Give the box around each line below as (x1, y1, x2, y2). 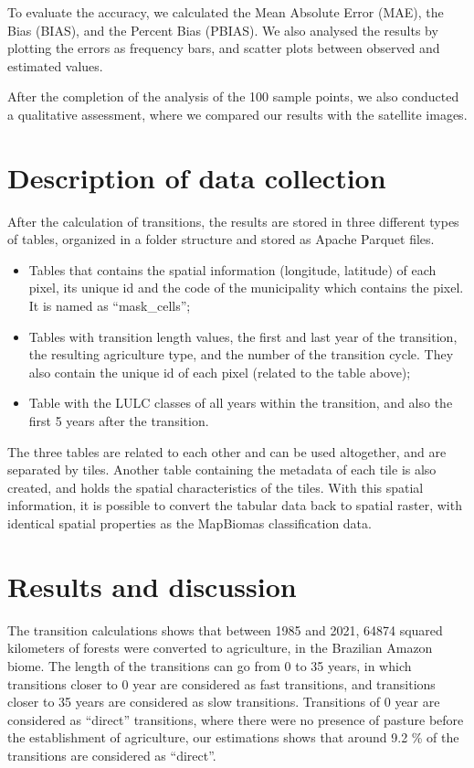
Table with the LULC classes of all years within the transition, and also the (28, 393, 453, 412)
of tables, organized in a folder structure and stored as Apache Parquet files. (7, 229, 435, 249)
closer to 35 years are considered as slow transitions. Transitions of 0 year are (7, 692, 440, 711)
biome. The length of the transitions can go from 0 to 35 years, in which (7, 656, 412, 675)
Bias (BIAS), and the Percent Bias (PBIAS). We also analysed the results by (7, 20, 438, 39)
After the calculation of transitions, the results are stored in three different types (7, 211, 459, 230)
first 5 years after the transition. (28, 411, 209, 431)
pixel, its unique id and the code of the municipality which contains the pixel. (28, 278, 464, 297)
